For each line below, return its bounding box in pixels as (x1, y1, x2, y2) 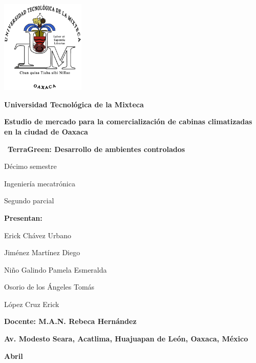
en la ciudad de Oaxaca (4, 126, 88, 137)
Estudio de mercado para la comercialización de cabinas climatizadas (4, 116, 252, 127)
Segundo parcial (4, 195, 54, 206)
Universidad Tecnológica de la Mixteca (4, 99, 144, 109)
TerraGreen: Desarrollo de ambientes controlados (8, 143, 185, 154)
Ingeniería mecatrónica (4, 178, 75, 188)
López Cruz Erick (4, 298, 59, 309)
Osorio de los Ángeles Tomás (4, 281, 95, 292)
